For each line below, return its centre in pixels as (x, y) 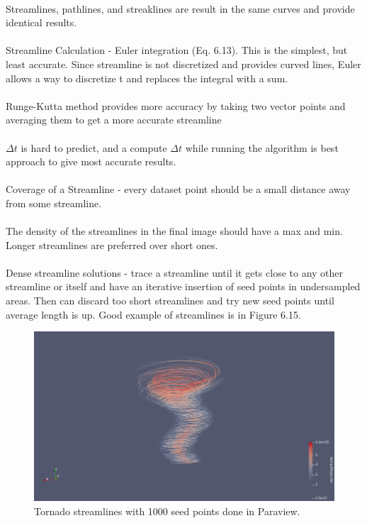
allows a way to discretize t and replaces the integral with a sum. (147, 78)
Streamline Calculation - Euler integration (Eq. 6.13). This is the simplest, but (177, 50)
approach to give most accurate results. (91, 161)
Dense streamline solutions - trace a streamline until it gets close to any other (175, 272)
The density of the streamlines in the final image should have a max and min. (174, 231)
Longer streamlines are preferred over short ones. (112, 244)
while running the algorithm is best (262, 147)
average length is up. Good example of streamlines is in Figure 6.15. (153, 314)
